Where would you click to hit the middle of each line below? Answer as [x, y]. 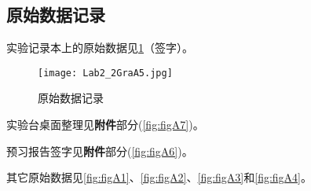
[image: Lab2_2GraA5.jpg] [105, 73]
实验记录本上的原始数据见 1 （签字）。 [100, 48]
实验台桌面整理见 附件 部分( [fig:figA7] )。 [105, 125]
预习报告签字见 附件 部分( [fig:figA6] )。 [100, 151]
